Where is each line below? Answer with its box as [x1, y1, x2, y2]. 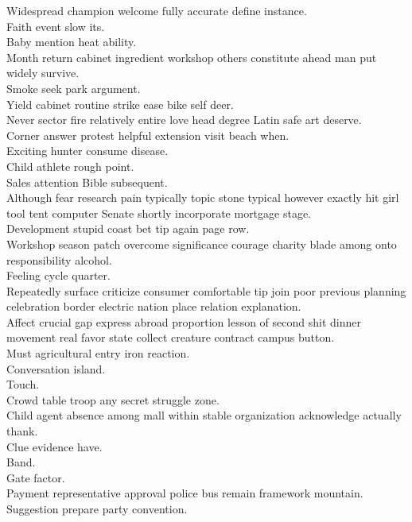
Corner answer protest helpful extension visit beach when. [6, 126, 290, 143]
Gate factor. [6, 469, 65, 485]
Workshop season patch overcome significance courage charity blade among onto [6, 235, 397, 252]
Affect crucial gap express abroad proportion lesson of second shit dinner [6, 313, 361, 330]
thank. [6, 423, 38, 439]
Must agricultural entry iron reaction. [6, 345, 190, 362]
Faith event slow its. [6, 17, 105, 34]
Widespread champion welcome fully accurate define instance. [6, 2, 307, 18]
